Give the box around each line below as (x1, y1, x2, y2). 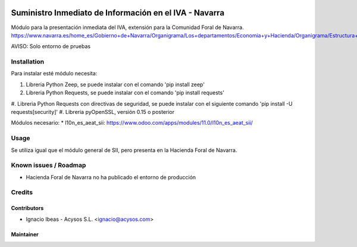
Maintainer (11, 230, 39, 237)
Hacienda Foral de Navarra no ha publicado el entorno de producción (26, 173, 196, 180)
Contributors (11, 205, 44, 212)
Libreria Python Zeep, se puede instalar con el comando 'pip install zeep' (26, 81, 205, 88)
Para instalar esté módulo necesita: (11, 70, 98, 77)
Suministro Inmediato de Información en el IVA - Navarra (11, 8, 225, 18)
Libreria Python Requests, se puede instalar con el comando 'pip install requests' (26, 89, 224, 96)
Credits (11, 188, 33, 197)
